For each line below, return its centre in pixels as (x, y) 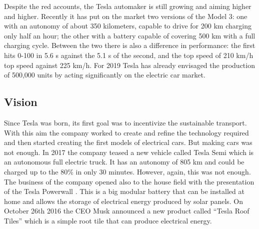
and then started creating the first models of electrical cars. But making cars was (128, 142)
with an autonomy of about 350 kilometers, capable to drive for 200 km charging (128, 26)
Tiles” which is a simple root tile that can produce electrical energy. (108, 220)
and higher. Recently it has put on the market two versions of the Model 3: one (126, 16)
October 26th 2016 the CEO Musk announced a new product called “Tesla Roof (127, 211)
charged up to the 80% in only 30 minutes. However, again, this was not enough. (127, 171)
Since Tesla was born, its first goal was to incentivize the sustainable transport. (125, 122)
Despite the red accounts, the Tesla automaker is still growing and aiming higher (128, 6)
